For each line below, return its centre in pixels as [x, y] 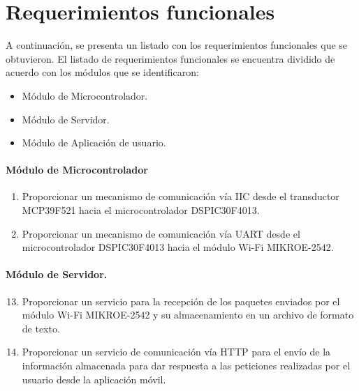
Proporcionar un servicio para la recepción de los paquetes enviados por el [181, 301]
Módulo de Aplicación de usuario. [94, 143]
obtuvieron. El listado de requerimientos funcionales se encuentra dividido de [170, 58]
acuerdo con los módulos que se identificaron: [102, 72]
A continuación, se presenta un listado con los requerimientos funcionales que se [177, 45]
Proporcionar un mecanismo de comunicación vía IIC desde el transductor [181, 196]
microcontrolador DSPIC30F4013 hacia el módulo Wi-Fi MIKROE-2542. [178, 247]
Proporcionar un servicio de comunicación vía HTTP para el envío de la [176, 352]
